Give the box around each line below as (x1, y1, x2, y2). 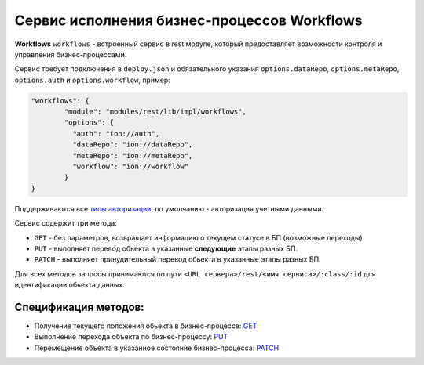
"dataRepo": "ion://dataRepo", (71, 140, 193, 149)
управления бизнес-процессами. (14, 49, 127, 59)
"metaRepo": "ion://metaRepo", (71, 151, 193, 160)
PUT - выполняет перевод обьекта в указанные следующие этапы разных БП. (34, 244, 298, 253)
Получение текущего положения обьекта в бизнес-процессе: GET (34, 321, 258, 331)
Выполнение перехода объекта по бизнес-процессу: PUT (34, 332, 228, 342)
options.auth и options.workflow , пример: (14, 75, 170, 85)
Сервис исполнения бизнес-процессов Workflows (14, 12, 363, 29)
